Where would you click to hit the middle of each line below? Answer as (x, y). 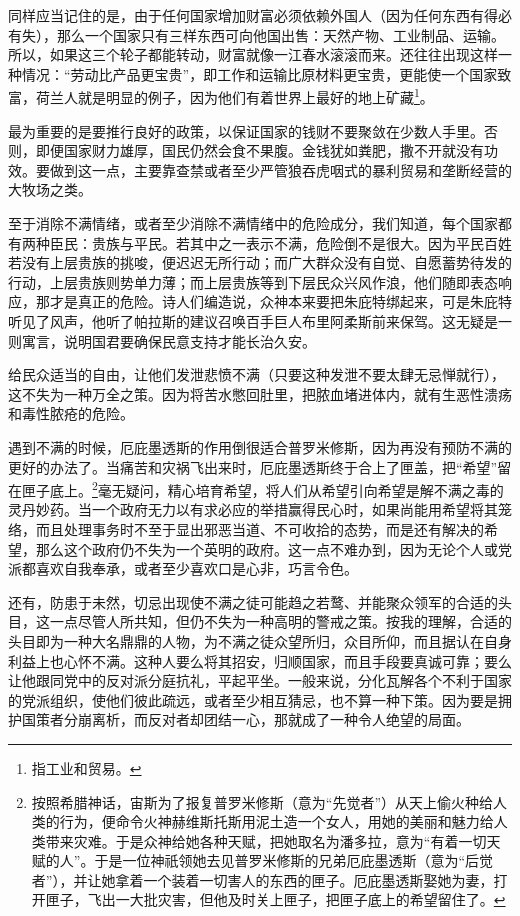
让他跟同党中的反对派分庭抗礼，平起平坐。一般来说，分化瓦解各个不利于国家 (260, 680)
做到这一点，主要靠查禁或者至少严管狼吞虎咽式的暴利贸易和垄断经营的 (280, 169)
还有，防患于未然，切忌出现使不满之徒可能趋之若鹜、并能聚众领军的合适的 (253, 601)
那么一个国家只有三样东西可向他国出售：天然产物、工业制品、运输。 (280, 34)
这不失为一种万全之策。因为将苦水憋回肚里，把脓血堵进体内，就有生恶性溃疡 (260, 393)
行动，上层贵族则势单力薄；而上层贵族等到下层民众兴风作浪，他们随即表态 (253, 281)
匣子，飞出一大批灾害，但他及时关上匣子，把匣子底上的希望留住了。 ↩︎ (275, 899)
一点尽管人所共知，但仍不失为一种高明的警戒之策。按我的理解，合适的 (280, 621)
